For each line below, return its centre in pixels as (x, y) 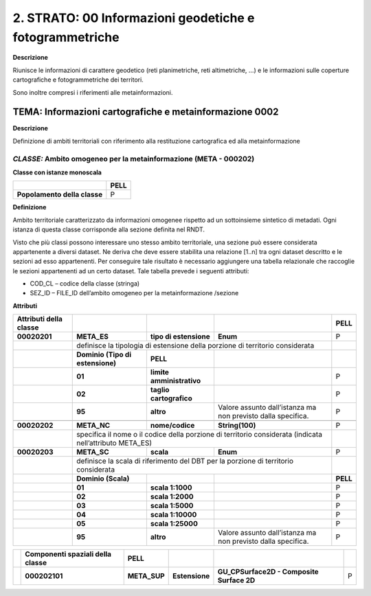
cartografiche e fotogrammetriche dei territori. (78, 80)
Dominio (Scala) (103, 479)
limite (160, 372)
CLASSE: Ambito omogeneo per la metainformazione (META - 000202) (134, 159)
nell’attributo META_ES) (114, 443)
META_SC (93, 452)
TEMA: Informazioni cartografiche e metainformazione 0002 (146, 112)
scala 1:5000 (172, 506)
